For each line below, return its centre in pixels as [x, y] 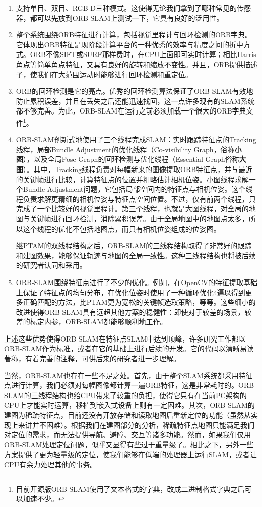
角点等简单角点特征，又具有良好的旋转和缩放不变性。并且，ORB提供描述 [137, 64]
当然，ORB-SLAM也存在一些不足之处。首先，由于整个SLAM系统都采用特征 [128, 375]
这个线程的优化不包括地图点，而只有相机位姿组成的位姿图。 [122, 228]
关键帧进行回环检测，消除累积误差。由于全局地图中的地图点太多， [139, 218]
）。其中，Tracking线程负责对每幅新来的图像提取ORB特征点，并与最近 [138, 169]
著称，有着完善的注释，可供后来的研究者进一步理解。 [92, 358]
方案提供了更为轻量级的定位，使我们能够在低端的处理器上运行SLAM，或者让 [130, 454]
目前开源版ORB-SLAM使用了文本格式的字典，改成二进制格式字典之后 [130, 489]
